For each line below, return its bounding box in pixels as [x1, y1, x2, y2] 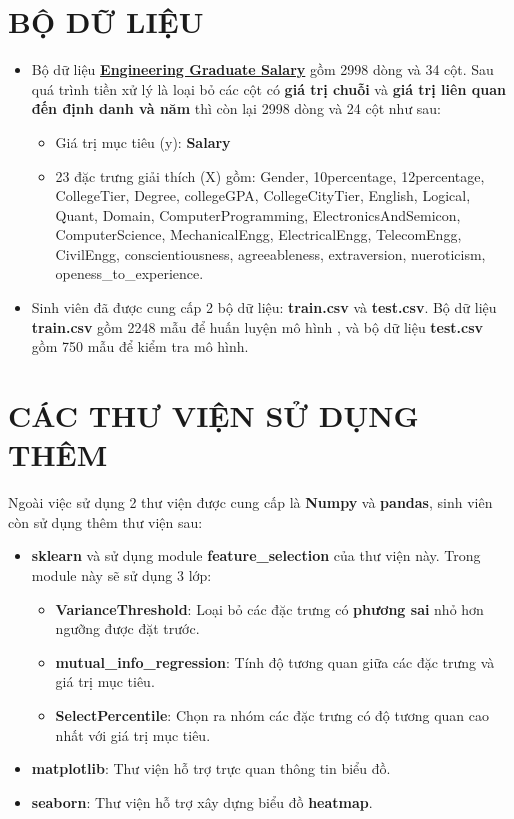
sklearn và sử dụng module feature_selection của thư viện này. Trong [31, 545, 481, 566]
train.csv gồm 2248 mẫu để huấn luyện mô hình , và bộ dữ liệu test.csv [31, 316, 484, 337]
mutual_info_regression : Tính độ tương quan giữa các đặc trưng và [55, 651, 495, 672]
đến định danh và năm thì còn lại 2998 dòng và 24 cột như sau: [31, 98, 442, 119]
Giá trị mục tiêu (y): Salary [55, 131, 231, 152]
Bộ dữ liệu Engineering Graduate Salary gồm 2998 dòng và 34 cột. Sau [31, 59, 494, 80]
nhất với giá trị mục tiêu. [55, 724, 211, 745]
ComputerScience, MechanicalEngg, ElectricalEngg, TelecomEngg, [55, 224, 462, 245]
